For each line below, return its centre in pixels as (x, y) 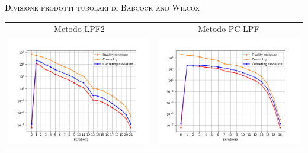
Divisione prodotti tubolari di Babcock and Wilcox (102, 7)
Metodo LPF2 (79, 29)
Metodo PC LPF (229, 29)
